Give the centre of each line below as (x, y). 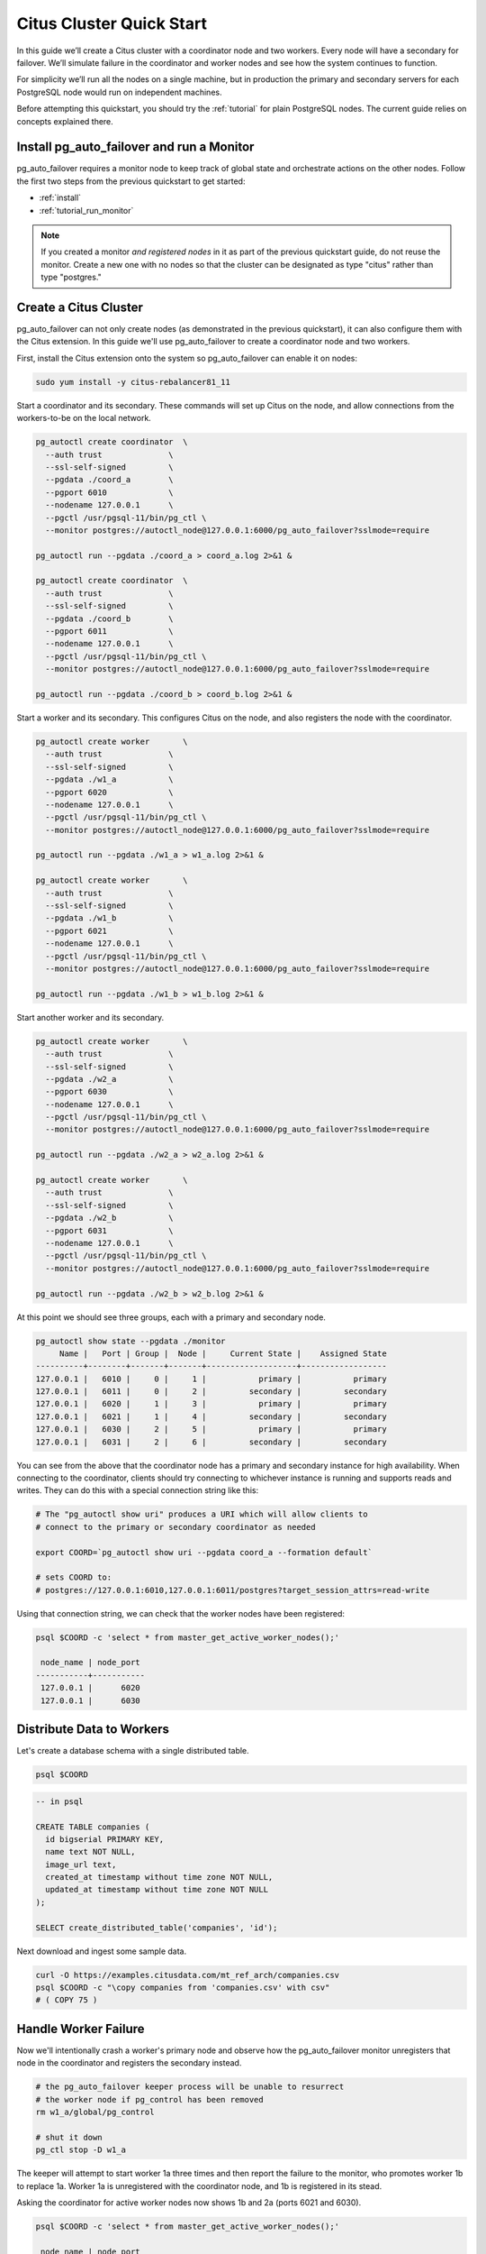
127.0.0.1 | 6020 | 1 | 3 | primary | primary (211, 1404)
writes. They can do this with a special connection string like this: (138, 1490)
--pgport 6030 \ (110, 1092)
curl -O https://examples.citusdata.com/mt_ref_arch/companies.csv (188, 1975)
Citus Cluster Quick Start (112, 23)
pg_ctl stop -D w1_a (81, 2150)
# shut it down (69, 2137)
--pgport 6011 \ (110, 632)
